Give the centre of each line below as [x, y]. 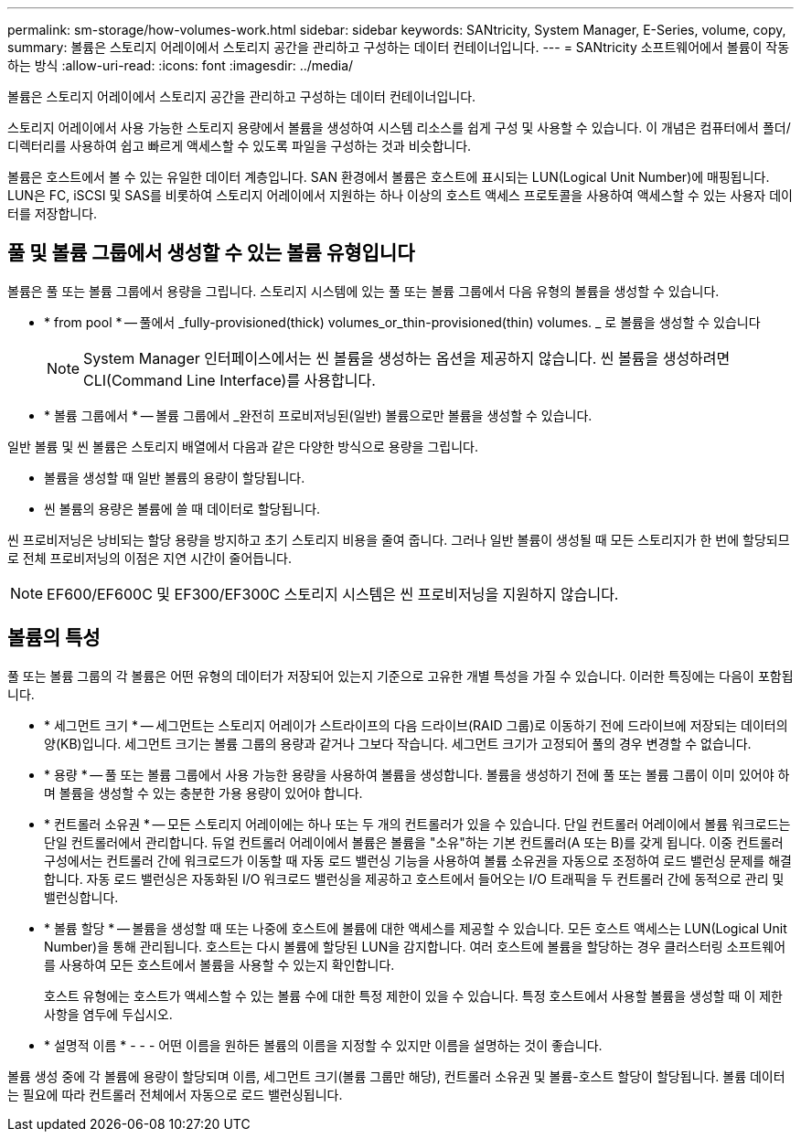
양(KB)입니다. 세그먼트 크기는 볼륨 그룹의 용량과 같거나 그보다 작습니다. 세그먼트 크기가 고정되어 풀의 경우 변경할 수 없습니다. [398, 743]
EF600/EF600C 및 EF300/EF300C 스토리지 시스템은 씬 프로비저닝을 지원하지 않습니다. [333, 594]
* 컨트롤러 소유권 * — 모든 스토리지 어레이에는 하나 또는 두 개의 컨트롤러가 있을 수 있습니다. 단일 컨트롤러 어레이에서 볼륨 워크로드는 [417, 824]
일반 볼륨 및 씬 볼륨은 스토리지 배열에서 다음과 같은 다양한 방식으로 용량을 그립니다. [243, 446]
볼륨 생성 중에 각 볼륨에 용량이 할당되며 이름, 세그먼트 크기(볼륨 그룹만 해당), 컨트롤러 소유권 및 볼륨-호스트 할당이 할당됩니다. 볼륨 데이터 [396, 1076]
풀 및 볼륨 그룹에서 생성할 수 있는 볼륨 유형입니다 [211, 253]
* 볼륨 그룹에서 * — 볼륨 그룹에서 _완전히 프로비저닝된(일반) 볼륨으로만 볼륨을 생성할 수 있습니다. [318, 415]
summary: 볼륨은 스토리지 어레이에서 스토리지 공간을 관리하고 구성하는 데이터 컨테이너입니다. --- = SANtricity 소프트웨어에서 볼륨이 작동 [399, 47]
